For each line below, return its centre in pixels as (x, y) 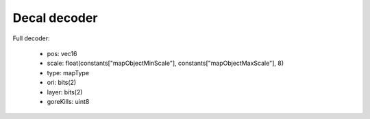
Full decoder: (31, 38)
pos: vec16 (62, 53)
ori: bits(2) (62, 83)
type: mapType (68, 72)
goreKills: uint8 (68, 101)
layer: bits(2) (65, 92)
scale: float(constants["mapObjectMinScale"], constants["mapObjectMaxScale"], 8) (165, 63)
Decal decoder (55, 18)
